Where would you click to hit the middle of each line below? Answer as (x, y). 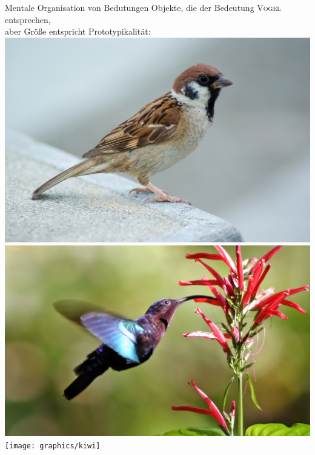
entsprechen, (28, 19)
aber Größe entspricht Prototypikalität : (78, 31)
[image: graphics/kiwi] (53, 446)
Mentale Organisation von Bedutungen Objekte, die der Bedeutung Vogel (143, 7)
